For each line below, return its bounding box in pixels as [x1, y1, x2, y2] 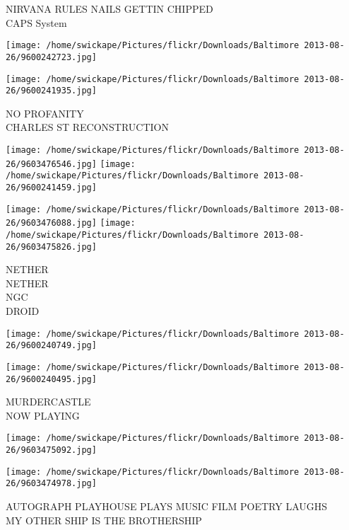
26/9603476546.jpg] [6, 159, 97, 169]
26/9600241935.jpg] [6, 86, 97, 96]
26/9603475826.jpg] [6, 241, 97, 252]
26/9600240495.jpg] [6, 374, 97, 384]
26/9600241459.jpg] [6, 182, 97, 192]
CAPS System [6, 15, 67, 30]
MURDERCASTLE [6, 394, 91, 409]
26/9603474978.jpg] [6, 478, 97, 489]
